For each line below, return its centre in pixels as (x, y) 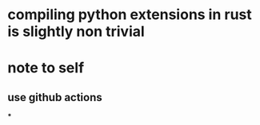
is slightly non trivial (76, 31)
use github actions (55, 97)
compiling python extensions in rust (130, 15)
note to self (46, 68)
